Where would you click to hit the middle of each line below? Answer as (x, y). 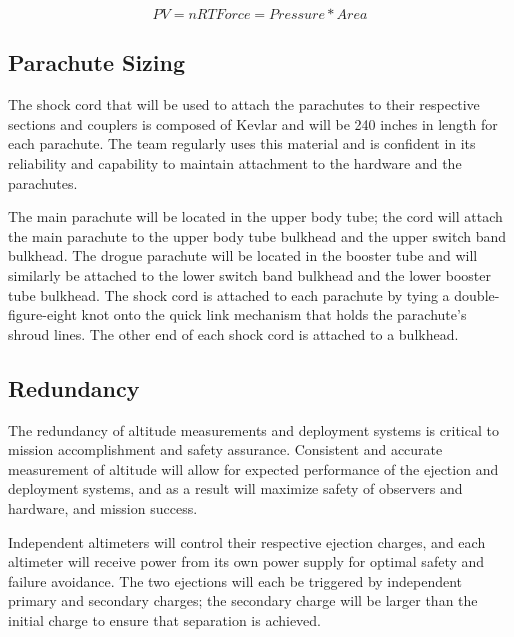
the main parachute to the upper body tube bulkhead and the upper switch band (257, 235)
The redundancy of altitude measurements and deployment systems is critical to (253, 429)
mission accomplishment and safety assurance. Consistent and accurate (225, 449)
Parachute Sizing (97, 62)
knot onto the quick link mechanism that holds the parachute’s (274, 314)
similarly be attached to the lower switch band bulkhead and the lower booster (249, 274)
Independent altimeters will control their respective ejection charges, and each (247, 541)
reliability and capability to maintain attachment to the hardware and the (235, 162)
